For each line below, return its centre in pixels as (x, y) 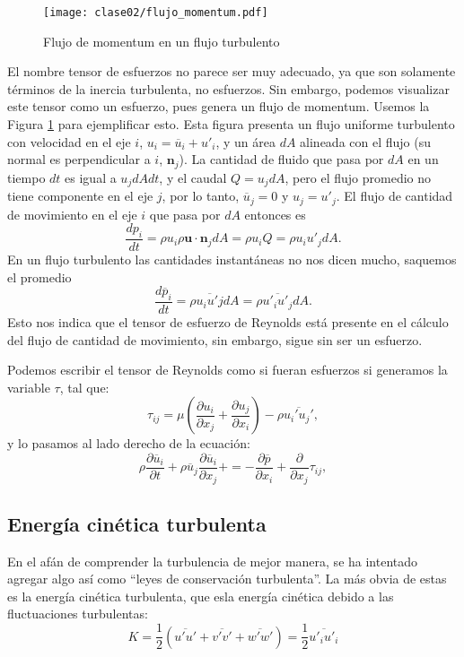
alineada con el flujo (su (366, 141)
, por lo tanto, (201, 196)
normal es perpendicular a (79, 159)
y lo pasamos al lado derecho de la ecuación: (129, 443)
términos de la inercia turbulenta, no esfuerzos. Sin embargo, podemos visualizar (228, 88)
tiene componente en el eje (80, 196)
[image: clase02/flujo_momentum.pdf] (156, 13)
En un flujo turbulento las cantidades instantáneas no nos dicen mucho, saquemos (232, 259)
